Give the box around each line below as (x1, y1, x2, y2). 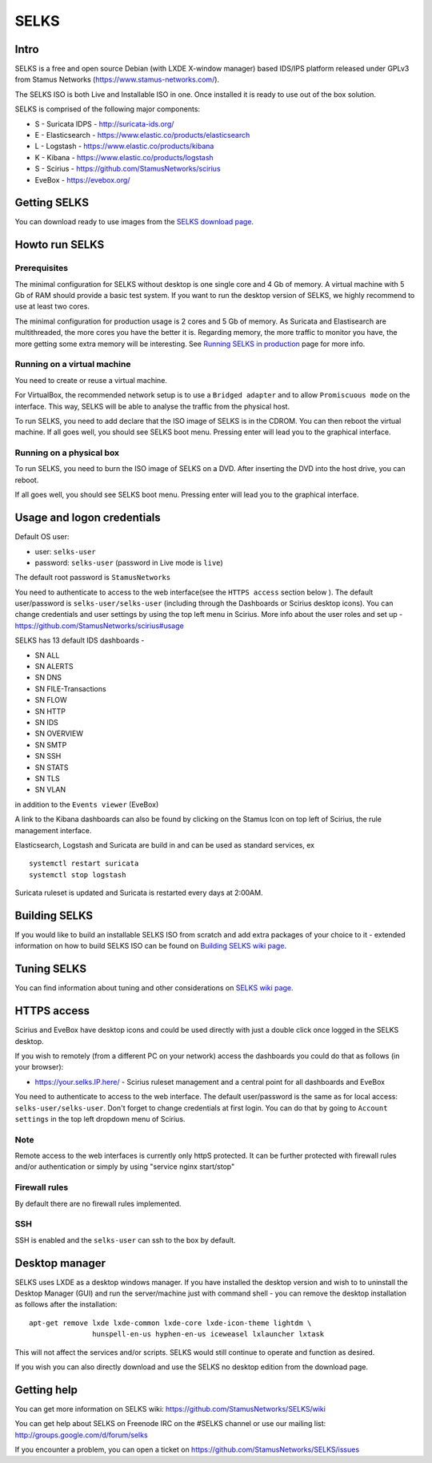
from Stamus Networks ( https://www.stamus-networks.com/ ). (14, 75, 220, 84)
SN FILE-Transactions (34, 683, 107, 693)
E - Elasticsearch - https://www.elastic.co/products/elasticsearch (34, 131, 250, 140)
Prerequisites (14, 263, 68, 274)
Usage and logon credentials (14, 511, 162, 525)
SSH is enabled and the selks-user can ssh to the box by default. (14, 1235, 236, 1245)
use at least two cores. (14, 301, 90, 312)
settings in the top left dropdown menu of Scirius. (14, 1114, 186, 1123)
